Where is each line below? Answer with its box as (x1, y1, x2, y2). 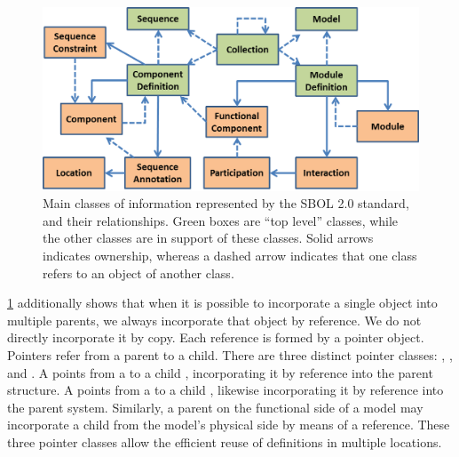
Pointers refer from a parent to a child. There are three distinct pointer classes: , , (7, 345, 453, 364)
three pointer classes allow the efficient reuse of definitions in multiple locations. (7, 432, 442, 451)
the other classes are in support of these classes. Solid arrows (43, 228, 374, 247)
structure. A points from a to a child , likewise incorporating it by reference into (7, 381, 444, 399)
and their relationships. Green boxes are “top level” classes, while (43, 211, 399, 229)
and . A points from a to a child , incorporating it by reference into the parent (7, 363, 433, 381)
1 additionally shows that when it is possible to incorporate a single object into (7, 293, 438, 312)
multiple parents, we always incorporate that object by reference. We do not (7, 310, 422, 329)
